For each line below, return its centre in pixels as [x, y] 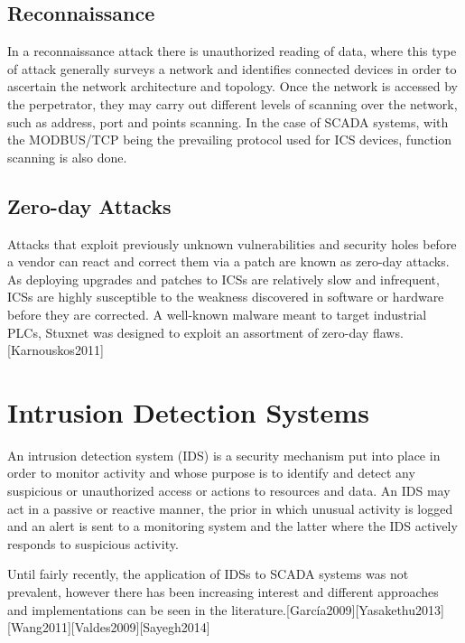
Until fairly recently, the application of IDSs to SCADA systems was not [208, 574]
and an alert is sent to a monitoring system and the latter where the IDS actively [232, 526]
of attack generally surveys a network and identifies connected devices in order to [232, 68]
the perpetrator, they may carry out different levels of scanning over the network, [232, 103]
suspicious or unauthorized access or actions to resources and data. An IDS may [229, 491]
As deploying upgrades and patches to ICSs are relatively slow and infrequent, [223, 279]
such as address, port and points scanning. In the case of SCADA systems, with [228, 121]
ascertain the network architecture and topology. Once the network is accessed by [233, 86]
